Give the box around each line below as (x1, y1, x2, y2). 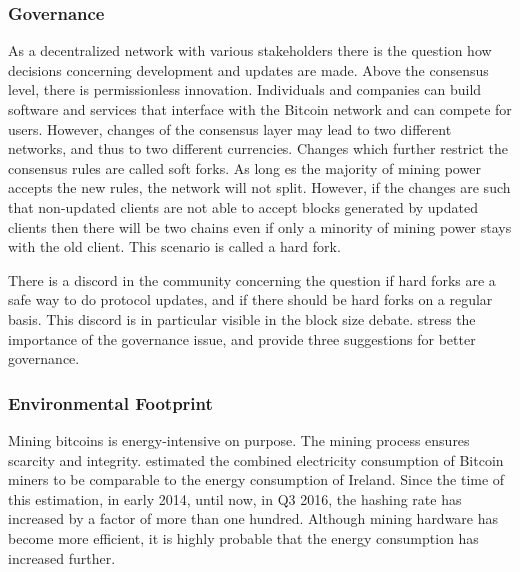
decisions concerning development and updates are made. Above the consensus (8, 59, 489, 80)
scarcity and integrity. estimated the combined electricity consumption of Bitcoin (8, 449, 504, 470)
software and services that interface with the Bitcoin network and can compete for (8, 99, 512, 119)
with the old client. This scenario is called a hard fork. (8, 236, 341, 257)
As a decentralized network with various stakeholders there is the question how (8, 40, 492, 61)
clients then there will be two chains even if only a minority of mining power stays (8, 216, 512, 237)
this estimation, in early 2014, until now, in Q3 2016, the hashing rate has (8, 488, 462, 509)
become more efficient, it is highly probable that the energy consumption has (8, 527, 479, 548)
